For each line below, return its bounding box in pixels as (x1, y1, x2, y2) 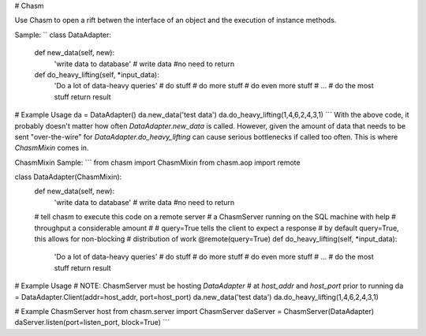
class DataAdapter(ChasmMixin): (14, 172, 122, 181)
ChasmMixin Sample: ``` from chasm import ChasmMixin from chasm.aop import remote (14, 158, 301, 167)
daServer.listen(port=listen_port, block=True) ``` (14, 318, 170, 327)
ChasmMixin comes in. (14, 143, 89, 153)
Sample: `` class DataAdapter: (14, 30, 112, 39)
